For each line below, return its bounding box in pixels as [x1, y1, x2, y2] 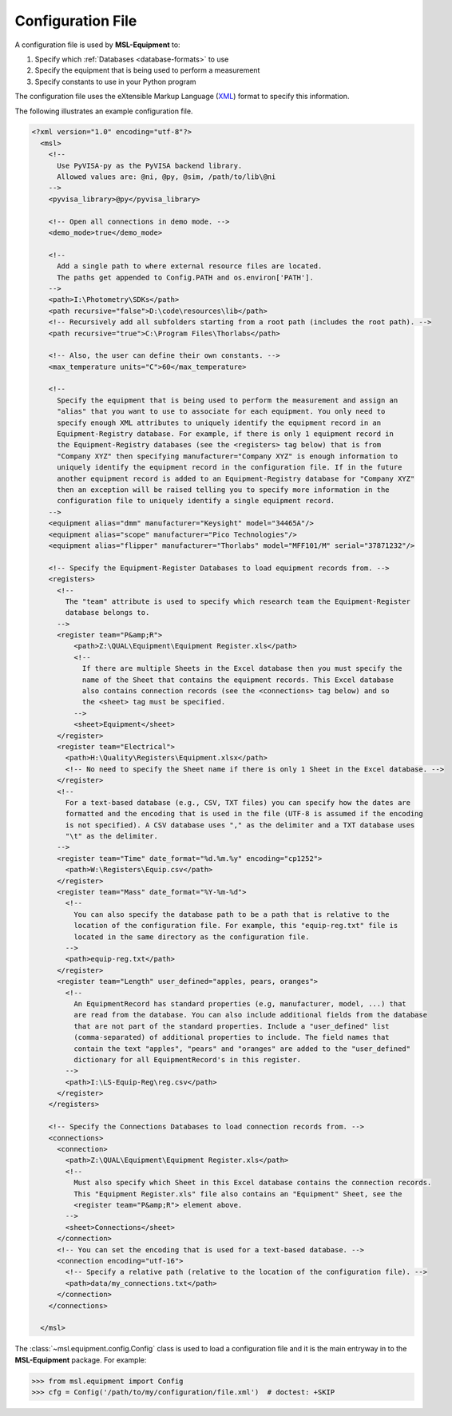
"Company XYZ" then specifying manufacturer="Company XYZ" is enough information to [57, 451, 398, 461]
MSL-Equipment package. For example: [14, 1355, 147, 1365]
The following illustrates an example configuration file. [14, 106, 193, 116]
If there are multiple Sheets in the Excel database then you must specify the [81, 664, 402, 673]
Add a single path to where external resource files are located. [57, 262, 323, 271]
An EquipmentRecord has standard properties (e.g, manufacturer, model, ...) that [73, 999, 406, 1008]
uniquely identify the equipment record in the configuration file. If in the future [57, 463, 402, 472]
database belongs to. [65, 608, 150, 617]
